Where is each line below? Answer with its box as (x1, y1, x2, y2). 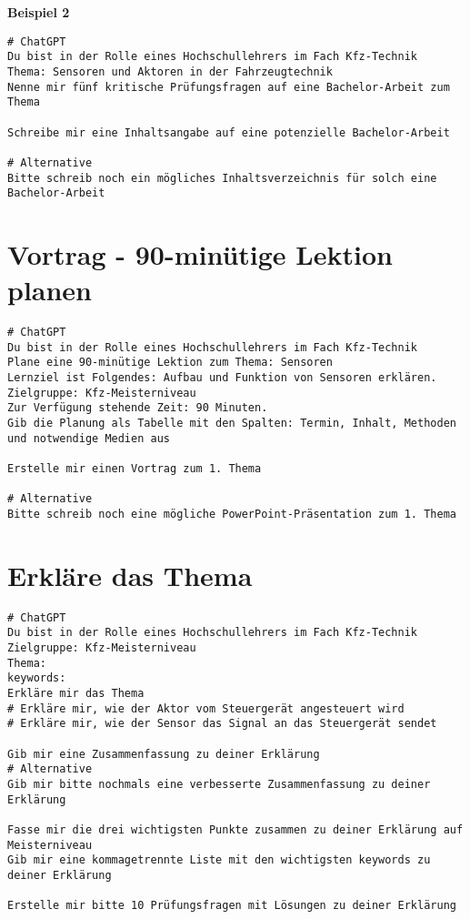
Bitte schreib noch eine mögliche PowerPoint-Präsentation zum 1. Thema (7, 508, 456, 520)
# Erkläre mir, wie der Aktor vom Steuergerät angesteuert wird (7, 702, 405, 715)
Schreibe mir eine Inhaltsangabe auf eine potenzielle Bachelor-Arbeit (7, 126, 450, 139)
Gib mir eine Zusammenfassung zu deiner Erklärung (7, 747, 320, 761)
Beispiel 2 (7, 3, 70, 21)
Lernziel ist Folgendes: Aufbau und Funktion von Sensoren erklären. (7, 371, 437, 385)
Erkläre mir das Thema (7, 687, 145, 701)
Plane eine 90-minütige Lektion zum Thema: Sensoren (7, 356, 333, 369)
